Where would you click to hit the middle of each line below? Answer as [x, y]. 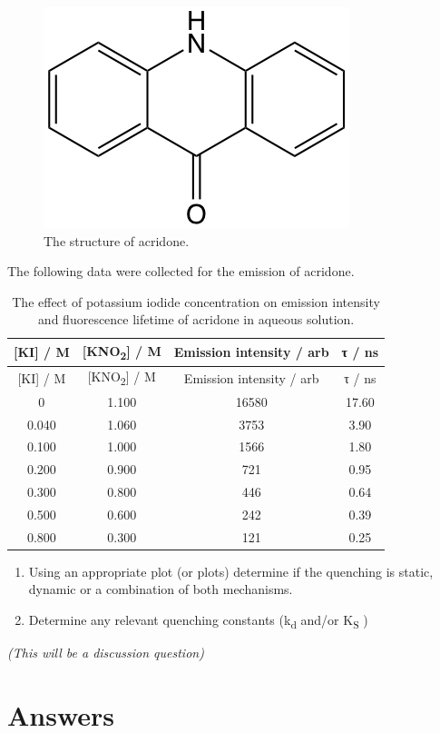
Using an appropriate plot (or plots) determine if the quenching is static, [231, 571]
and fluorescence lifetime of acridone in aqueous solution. [196, 319]
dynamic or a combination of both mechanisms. [161, 589]
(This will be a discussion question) [106, 653]
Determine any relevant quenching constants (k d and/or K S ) [198, 621]
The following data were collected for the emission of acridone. [181, 271]
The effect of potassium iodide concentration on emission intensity [196, 301]
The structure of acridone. [117, 240]
